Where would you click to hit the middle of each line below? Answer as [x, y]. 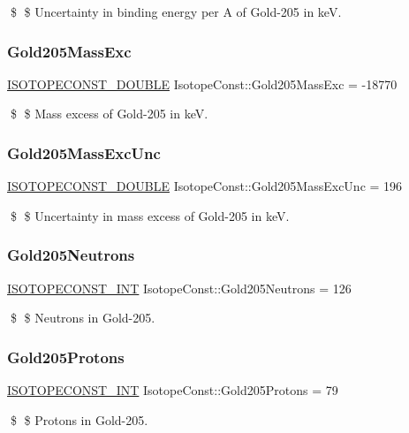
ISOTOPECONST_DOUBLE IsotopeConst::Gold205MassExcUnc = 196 [205, 186]
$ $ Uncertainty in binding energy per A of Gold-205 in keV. [176, 11]
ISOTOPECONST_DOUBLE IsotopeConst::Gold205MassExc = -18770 [202, 84]
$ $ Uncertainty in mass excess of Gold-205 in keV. [150, 215]
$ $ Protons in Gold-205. [79, 419]
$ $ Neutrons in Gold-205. [83, 318]
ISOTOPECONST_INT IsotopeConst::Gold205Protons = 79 [173, 390]
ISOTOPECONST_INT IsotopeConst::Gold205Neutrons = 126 [179, 288]
